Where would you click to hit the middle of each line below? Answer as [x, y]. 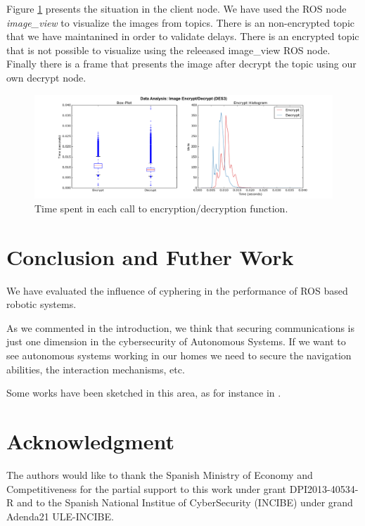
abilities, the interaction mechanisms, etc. [96, 369]
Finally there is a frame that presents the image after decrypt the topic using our [181, 64]
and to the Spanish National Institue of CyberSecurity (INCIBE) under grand [185, 502]
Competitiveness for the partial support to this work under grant [147, 488]
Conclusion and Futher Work [150, 256]
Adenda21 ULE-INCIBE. [60, 516]
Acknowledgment [90, 441]
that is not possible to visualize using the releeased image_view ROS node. [168, 50]
